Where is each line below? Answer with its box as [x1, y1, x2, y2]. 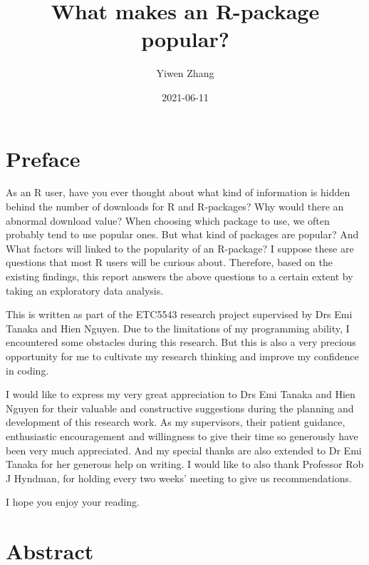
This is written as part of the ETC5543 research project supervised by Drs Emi [6, 307, 353, 322]
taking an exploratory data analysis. [6, 282, 164, 297]
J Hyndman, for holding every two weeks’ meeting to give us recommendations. [6, 470, 352, 485]
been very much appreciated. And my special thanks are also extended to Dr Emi [6, 442, 362, 457]
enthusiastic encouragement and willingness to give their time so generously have [6, 428, 358, 443]
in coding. [6, 362, 49, 377]
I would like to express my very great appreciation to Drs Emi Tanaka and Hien [6, 387, 355, 402]
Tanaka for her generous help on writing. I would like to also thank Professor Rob [6, 457, 364, 472]
